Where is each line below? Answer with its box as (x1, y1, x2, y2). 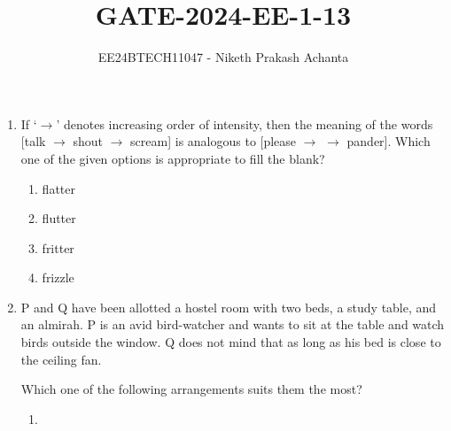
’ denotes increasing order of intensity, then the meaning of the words (56, 114, 433, 133)
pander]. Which (346, 132, 431, 150)
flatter (42, 179, 75, 197)
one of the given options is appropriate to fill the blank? (20, 149, 325, 167)
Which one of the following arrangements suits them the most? (20, 380, 362, 398)
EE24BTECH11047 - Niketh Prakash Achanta (97, 48, 349, 66)
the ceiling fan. (20, 350, 102, 368)
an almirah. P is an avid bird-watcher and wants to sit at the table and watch (20, 315, 445, 334)
